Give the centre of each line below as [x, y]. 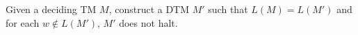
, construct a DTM [149, 9]
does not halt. [148, 22]
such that [228, 9]
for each [23, 22]
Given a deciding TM [51, 9]
